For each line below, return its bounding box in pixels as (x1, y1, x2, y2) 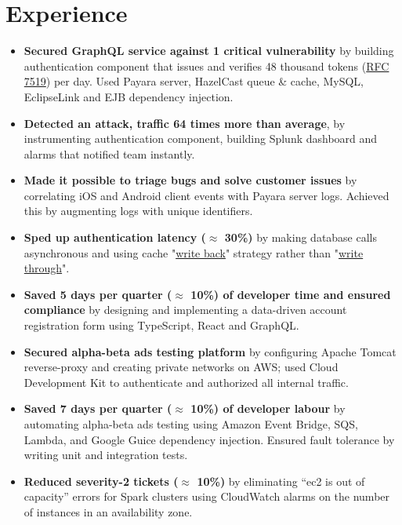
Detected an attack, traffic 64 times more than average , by (24, 115, 346, 131)
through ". (24, 260, 70, 276)
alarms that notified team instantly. (24, 145, 195, 162)
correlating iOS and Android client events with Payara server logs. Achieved (24, 187, 389, 203)
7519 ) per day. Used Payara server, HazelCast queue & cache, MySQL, (24, 73, 364, 89)
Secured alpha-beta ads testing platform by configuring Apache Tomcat (24, 343, 397, 359)
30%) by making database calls (224, 229, 378, 246)
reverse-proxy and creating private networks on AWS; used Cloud (24, 359, 339, 375)
